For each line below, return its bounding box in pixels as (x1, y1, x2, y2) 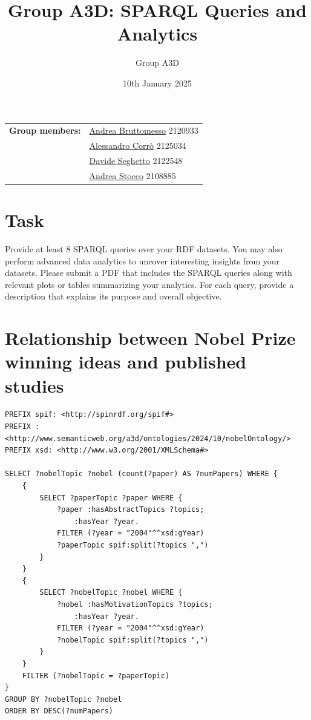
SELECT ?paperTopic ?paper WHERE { (39, 493, 183, 502)
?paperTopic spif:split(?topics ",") (56, 541, 209, 549)
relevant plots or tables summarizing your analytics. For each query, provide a (5, 278, 294, 290)
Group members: (9, 124, 81, 137)
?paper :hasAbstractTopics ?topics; (56, 505, 205, 514)
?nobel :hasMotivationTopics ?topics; (56, 600, 213, 609)
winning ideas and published (5, 349, 247, 374)
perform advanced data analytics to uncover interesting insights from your (5, 254, 280, 267)
